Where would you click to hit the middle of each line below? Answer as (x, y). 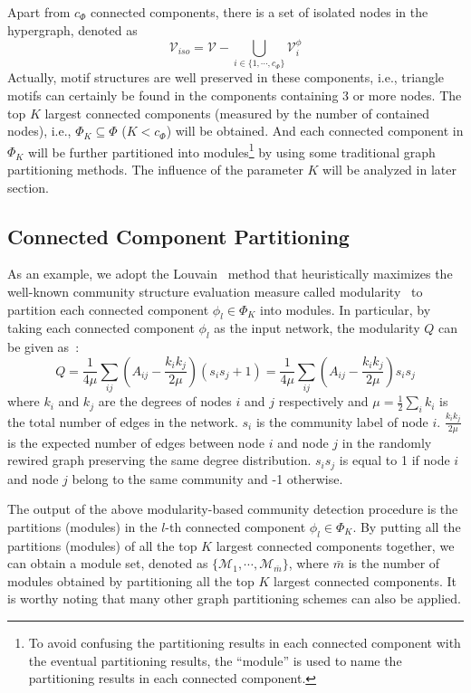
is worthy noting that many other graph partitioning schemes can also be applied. (234, 598)
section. (28, 187)
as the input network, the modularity (317, 328)
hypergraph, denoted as (72, 29)
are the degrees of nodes (165, 401)
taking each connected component (101, 328)
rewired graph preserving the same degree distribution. (159, 460)
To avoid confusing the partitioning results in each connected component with (245, 643)
